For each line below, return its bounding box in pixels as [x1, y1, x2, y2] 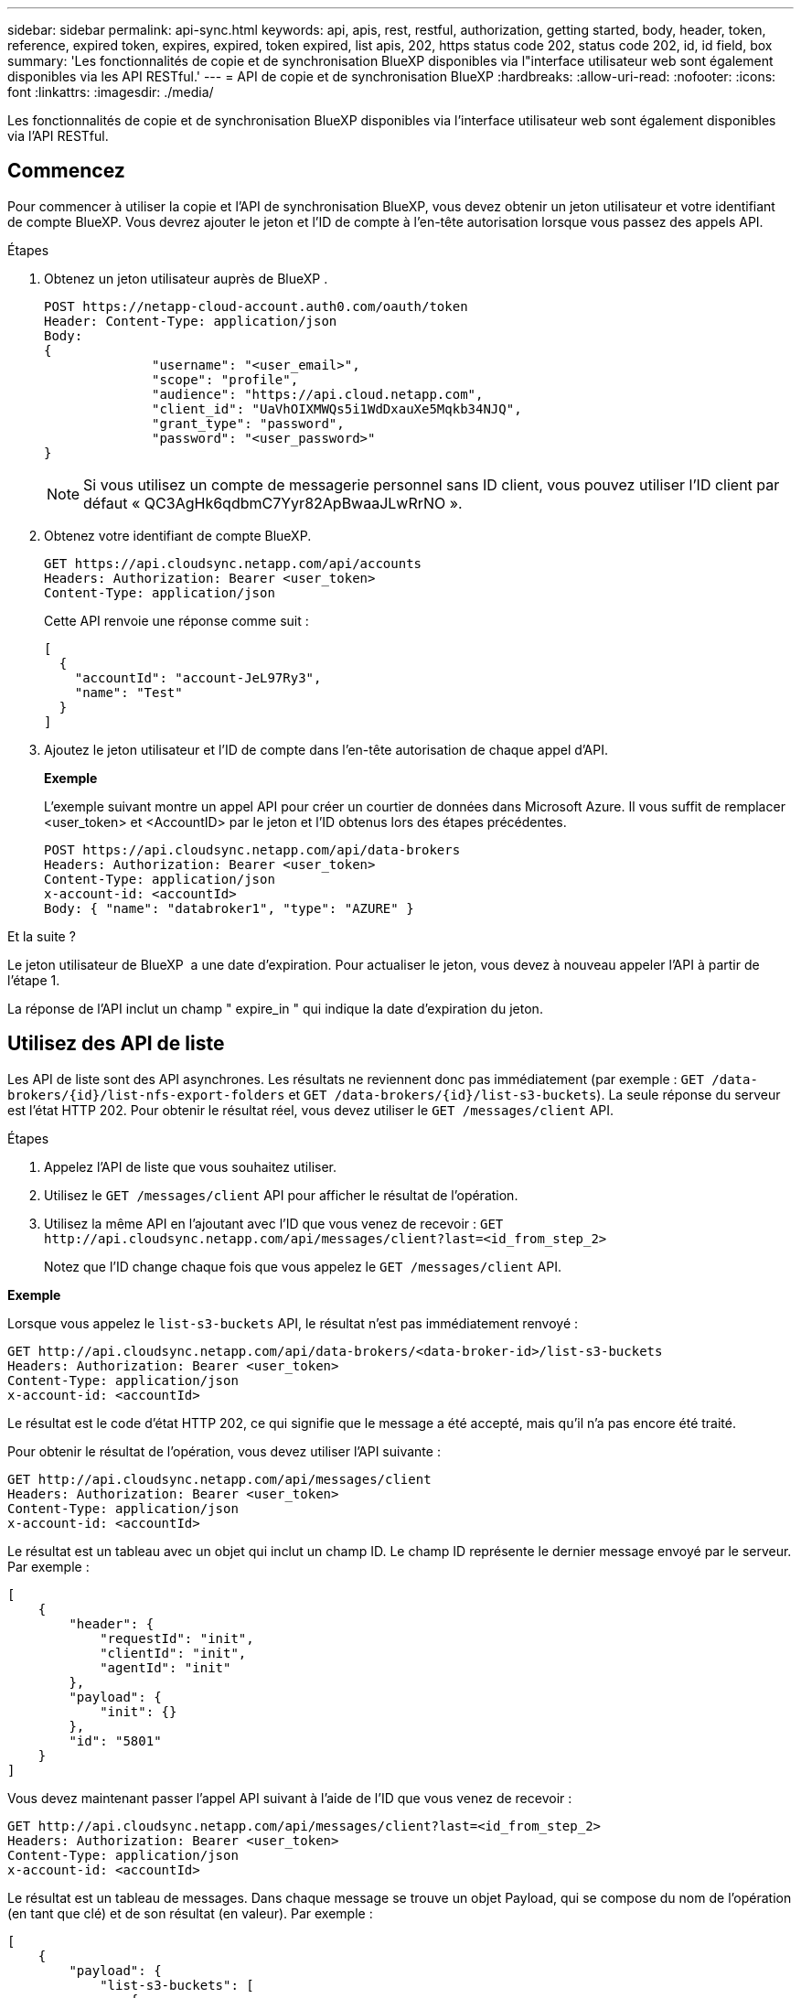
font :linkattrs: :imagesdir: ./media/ [7, 84, 214, 100]
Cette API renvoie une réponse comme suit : [44, 612, 309, 628]
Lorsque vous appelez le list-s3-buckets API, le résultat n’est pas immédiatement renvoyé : [7, 1315, 579, 1331]
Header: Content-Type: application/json [44, 313, 337, 328]
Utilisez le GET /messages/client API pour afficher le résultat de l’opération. [44, 1187, 518, 1203]
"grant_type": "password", [152, 415, 345, 431]
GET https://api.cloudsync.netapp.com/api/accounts [44, 555, 422, 571]
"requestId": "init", [100, 1630, 254, 1646]
